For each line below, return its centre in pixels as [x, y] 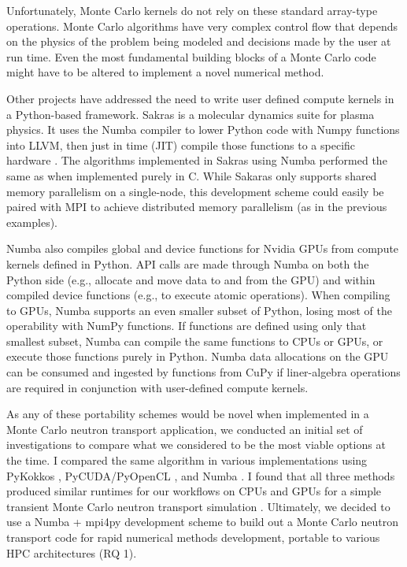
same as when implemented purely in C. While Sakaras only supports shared [192, 175]
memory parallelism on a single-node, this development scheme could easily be [195, 191]
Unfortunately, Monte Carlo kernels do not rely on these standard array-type [192, 10]
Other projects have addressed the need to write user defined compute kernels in [200, 98]
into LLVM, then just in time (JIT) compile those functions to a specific [181, 145]
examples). [32, 222]
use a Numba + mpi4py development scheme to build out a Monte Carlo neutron [202, 522]
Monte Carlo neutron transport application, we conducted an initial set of [185, 429]
